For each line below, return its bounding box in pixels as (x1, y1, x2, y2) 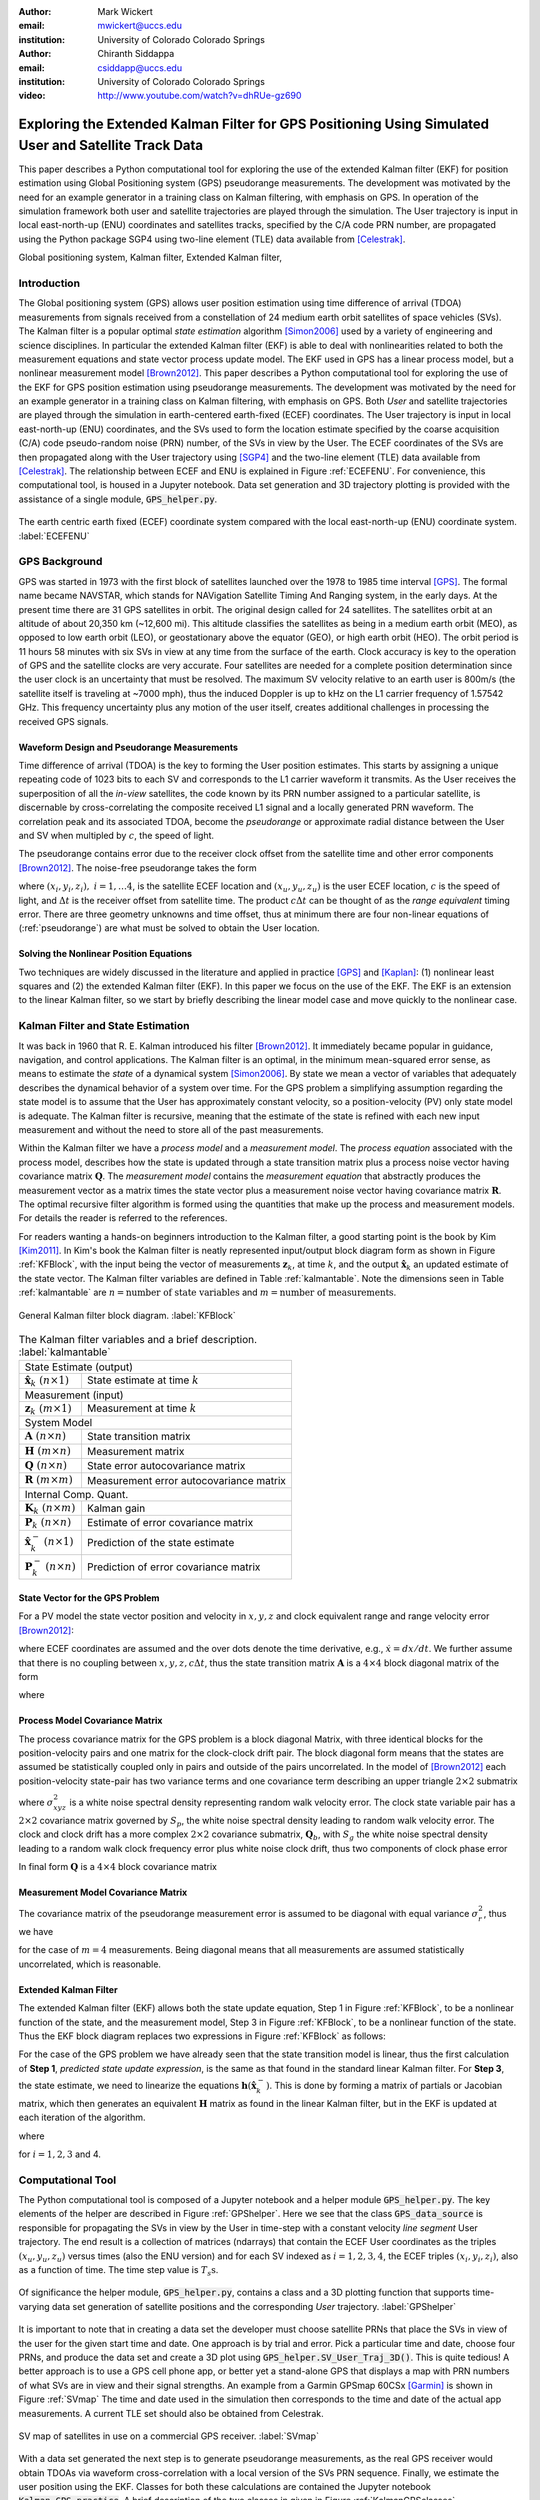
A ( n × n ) (24, 1430, 67, 1443)
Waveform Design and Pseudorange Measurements (18, 741, 239, 753)
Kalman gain (86, 1501, 146, 1515)
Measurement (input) (24, 1388, 124, 1402)
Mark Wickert (97, 6, 154, 17)
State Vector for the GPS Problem (18, 1591, 160, 1604)
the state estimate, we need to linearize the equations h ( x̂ (18, 2079, 257, 2091)
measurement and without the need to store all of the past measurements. (18, 1123, 324, 1135)
